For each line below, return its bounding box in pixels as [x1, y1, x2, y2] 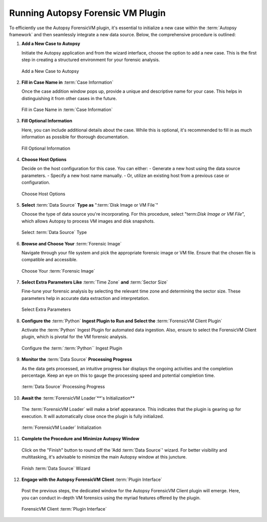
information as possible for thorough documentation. [21, 134, 129, 140]
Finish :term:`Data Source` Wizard [21, 465, 90, 471]
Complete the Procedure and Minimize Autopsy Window [21, 436, 139, 442]
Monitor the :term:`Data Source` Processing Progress [21, 356, 132, 362]
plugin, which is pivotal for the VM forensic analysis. [21, 334, 128, 340]
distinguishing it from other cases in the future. [21, 95, 117, 101]
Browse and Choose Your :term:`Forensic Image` [21, 240, 122, 246]
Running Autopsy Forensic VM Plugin [9, 7, 166, 18]
